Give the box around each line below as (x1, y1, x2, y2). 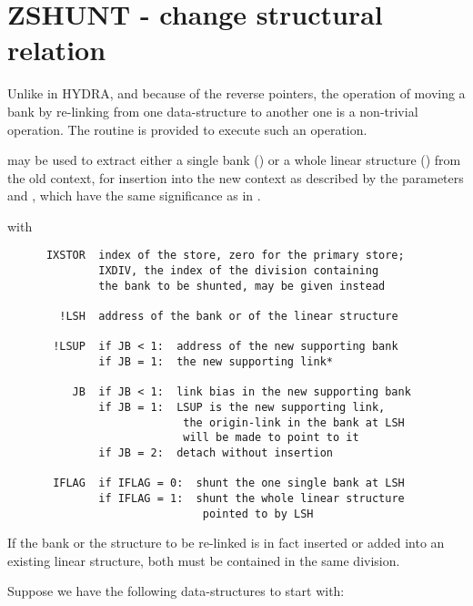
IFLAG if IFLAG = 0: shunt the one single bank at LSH (53, 477, 405, 490)
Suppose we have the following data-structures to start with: (7, 581, 345, 601)
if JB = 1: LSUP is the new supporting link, (98, 401, 386, 415)
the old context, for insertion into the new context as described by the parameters (7, 168, 464, 187)
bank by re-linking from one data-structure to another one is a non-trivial (7, 101, 418, 120)
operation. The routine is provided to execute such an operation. (7, 119, 367, 139)
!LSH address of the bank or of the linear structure (59, 310, 398, 324)
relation (7, 31, 106, 68)
